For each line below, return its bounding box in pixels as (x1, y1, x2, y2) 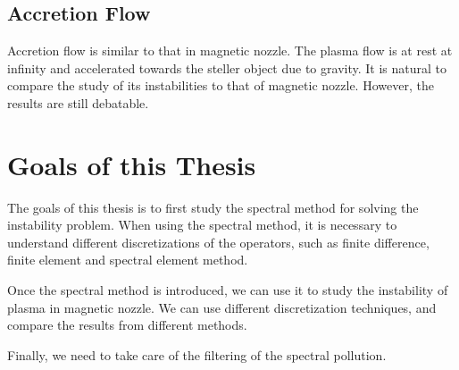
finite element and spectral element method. (7, 250, 248, 269)
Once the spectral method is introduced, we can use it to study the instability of (7, 281, 448, 299)
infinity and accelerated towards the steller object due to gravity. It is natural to (7, 58, 446, 77)
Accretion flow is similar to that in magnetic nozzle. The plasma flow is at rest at (7, 41, 453, 60)
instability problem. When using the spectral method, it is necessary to (7, 215, 397, 234)
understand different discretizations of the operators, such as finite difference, (7, 232, 430, 251)
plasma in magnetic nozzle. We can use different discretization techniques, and (7, 298, 437, 316)
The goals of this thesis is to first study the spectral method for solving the (7, 198, 419, 216)
